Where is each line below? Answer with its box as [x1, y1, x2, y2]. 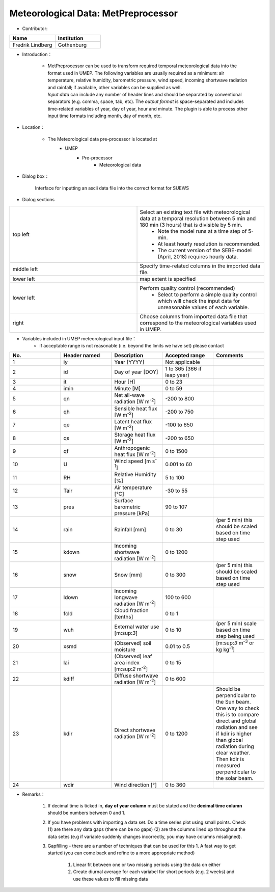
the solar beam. [215, 774, 254, 781]
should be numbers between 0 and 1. [47, 810, 126, 816]
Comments [215, 352, 243, 359]
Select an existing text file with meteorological [140, 208, 251, 215]
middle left [12, 265, 38, 273]
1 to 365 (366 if [165, 365, 202, 372]
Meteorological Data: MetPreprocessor [9, 8, 178, 19]
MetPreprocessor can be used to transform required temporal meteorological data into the [47, 63, 237, 69]
